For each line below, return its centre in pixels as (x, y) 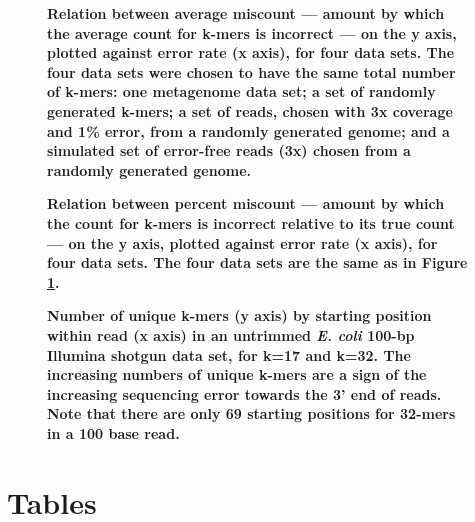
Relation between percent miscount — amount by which (246, 203)
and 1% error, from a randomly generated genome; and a (248, 130)
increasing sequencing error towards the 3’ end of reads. (244, 393)
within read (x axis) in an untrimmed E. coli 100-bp (231, 334)
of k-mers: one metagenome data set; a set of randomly (241, 91)
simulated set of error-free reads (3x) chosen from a (229, 150)
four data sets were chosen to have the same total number (251, 71)
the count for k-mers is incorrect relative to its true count (251, 222)
